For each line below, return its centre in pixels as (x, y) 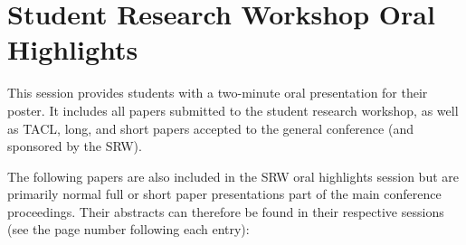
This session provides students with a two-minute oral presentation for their (218, 93)
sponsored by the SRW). (75, 146)
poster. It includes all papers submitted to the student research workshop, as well (233, 110)
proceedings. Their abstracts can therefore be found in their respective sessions (226, 211)
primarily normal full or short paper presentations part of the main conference (224, 194)
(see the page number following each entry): (128, 229)
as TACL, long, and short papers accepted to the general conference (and (210, 128)
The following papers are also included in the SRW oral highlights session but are (233, 176)
